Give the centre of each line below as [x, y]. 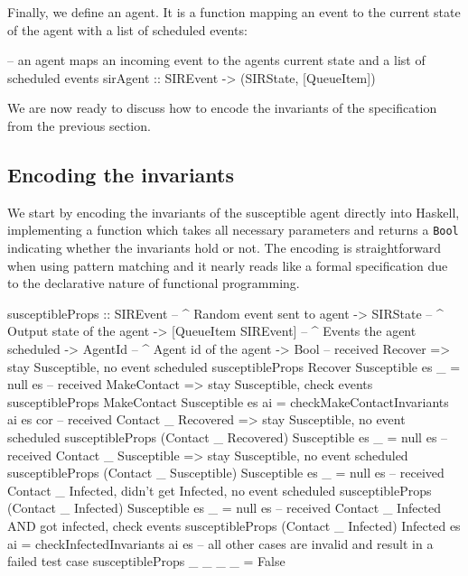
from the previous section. [79, 125]
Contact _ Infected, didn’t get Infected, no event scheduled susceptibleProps [220, 490]
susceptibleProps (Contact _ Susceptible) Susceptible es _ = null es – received [226, 473]
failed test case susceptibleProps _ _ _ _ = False [146, 561]
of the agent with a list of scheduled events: [127, 29]
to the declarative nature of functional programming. [154, 283]
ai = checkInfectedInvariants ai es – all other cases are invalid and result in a [220, 543]
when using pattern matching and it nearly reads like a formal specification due [228, 265]
